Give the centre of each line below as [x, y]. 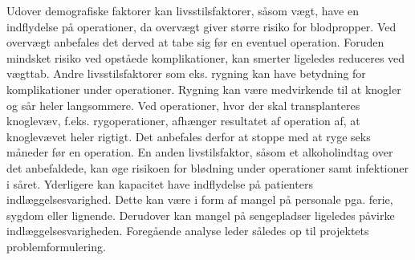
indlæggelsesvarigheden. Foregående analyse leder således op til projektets [188, 231]
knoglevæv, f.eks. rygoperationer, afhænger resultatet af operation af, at [183, 121]
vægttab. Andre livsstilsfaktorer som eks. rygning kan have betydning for [186, 73]
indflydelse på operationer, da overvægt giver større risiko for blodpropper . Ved [201, 26]
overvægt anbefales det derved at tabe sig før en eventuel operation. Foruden [195, 42]
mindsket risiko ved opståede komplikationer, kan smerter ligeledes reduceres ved [206, 57]
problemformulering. [56, 246]
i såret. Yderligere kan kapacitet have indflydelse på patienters [160, 183]
